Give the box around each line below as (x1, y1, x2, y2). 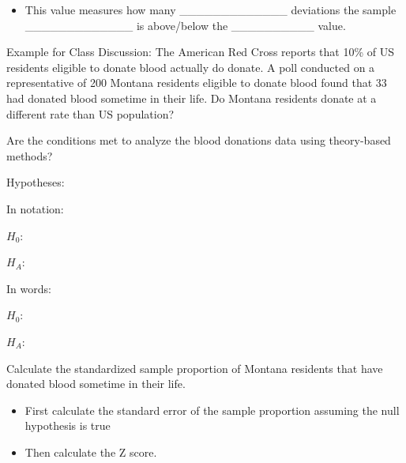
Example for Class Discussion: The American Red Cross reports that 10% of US (6, 43, 394, 60)
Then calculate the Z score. (24, 443, 157, 460)
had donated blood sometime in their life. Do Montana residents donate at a (6, 89, 377, 106)
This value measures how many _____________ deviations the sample (24, 2, 397, 17)
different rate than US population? (6, 105, 175, 122)
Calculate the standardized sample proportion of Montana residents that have (6, 359, 383, 376)
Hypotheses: (6, 174, 65, 190)
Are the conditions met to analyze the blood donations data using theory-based (6, 132, 391, 149)
